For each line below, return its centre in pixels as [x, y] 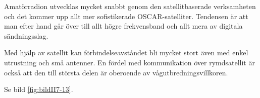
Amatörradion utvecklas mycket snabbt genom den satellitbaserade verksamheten [130, 6]
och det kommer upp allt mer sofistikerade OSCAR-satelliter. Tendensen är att [126, 16]
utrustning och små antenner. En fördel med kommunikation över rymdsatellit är [129, 62]
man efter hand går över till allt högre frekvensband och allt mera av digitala [123, 26]
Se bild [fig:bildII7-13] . [39, 89]
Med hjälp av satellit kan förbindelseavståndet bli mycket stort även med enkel [126, 53]
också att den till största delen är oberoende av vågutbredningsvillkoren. [116, 72]
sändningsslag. [26, 35]
